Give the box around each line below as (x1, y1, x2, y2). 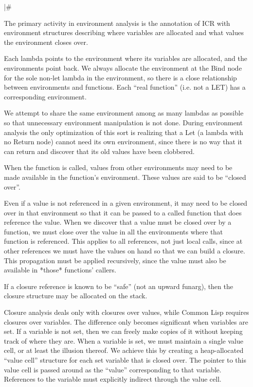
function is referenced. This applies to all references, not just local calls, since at (4, 236, 243, 246)
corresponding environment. (4, 91, 87, 101)
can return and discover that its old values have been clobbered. (4, 146, 195, 156)
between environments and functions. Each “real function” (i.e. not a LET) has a (4, 82, 246, 92)
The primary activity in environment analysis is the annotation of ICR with (4, 18, 230, 28)
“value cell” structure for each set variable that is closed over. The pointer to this (4, 355, 246, 365)
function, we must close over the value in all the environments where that (4, 226, 223, 236)
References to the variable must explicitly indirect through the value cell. (4, 374, 221, 384)
